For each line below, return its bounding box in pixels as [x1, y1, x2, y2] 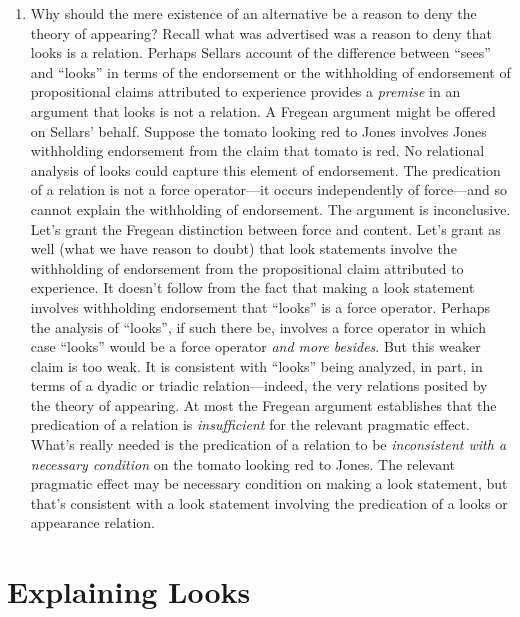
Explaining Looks [7, 571, 251, 612]
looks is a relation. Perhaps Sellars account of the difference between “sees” [30, 42, 491, 63]
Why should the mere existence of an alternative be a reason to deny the [30, 3, 477, 23]
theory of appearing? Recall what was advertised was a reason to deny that [30, 22, 492, 43]
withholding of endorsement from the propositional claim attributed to [30, 257, 464, 278]
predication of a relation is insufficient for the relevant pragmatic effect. [30, 414, 470, 435]
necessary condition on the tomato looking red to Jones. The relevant [30, 453, 456, 474]
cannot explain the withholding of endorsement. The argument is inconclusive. [30, 198, 511, 219]
